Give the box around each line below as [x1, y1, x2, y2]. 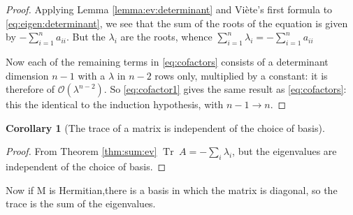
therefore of [6, 82, 55, 96]
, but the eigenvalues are [232, 144, 337, 158]
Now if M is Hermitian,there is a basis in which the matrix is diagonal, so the [6, 182, 338, 197]
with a [78, 68, 106, 82]
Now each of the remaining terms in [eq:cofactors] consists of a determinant [6, 54, 329, 68]
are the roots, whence [120, 29, 212, 44]
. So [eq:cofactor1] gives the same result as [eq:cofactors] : [103, 82, 347, 96]
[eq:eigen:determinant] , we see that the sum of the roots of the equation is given [6, 15, 348, 30]
